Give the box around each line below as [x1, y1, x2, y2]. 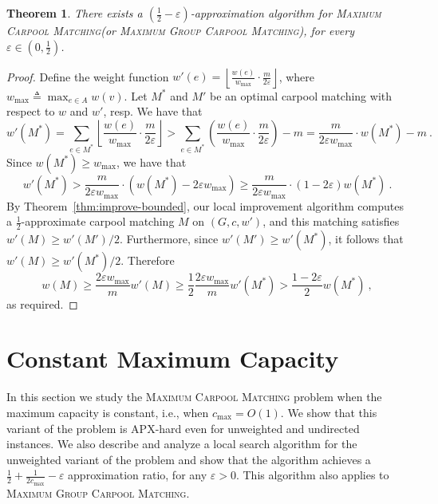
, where [278, 68, 315, 85]
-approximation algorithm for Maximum [190, 5, 381, 21]
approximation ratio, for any [68, 467, 207, 483]
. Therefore [120, 252, 175, 269]
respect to [6, 103, 55, 120]
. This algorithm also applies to [235, 467, 389, 483]
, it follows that [328, 230, 404, 247]
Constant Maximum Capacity [6, 342, 339, 375]
